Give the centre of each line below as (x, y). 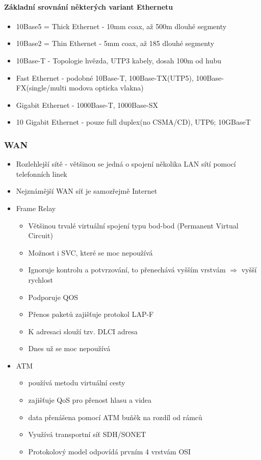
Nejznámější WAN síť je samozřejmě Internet (87, 191)
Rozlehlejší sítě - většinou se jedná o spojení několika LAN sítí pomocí (126, 164)
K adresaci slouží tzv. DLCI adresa (83, 331)
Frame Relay (36, 208)
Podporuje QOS (53, 297)
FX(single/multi (41, 88)
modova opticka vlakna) (106, 88)
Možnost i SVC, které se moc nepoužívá (90, 252)
